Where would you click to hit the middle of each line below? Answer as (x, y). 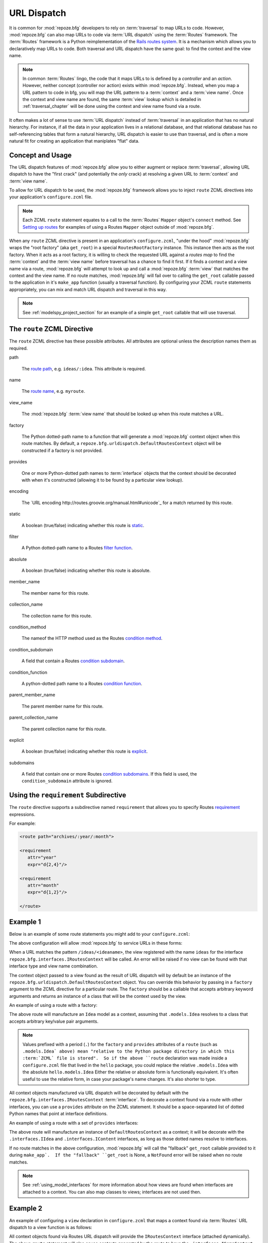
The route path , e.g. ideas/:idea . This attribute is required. (84, 368)
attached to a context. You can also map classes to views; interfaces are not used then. (112, 1192)
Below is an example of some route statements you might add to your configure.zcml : (100, 934)
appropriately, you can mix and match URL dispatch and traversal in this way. (88, 289)
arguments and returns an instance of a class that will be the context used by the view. (98, 996)
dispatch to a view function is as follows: (51, 1227)
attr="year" (42, 857)
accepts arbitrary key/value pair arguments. (54, 1021)
